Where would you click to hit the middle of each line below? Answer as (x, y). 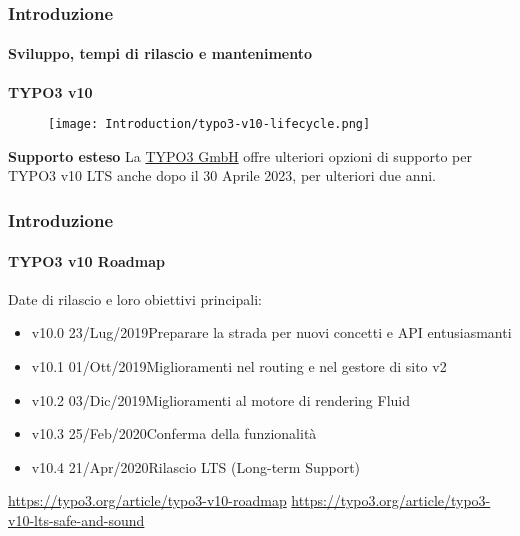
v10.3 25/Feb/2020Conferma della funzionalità (174, 433)
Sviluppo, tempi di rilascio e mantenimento (160, 53)
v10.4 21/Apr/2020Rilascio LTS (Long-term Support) (196, 466)
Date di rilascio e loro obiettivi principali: (135, 298)
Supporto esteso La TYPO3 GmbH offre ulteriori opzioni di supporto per (240, 155)
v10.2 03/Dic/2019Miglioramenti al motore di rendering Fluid (220, 399)
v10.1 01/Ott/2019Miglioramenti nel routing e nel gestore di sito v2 (239, 365)
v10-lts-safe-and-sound (76, 519)
